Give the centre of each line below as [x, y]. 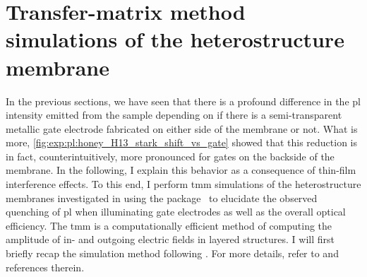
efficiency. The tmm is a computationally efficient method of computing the [169, 225]
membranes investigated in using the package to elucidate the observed [162, 198]
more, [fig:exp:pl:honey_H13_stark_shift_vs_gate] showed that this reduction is [182, 142]
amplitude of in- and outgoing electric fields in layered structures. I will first [170, 239]
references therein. [45, 267]
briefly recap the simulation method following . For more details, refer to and [172, 253]
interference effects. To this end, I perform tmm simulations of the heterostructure [183, 184]
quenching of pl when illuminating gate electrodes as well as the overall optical [176, 212]
